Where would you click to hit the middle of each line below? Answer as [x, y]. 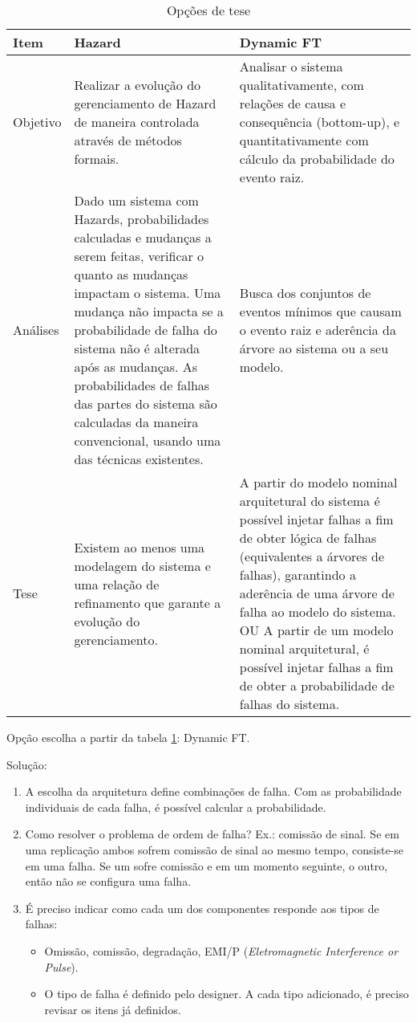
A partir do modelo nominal [318, 482]
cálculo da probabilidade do [317, 159]
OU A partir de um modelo [316, 630]
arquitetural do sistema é [310, 501]
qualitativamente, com [302, 85]
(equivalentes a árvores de [312, 556]
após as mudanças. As [136, 367]
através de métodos [128, 140]
